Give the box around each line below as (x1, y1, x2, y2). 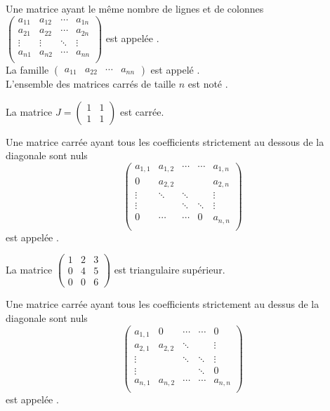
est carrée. (119, 104, 164, 119)
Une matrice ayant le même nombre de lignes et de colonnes (6, 1, 264, 15)
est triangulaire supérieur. (114, 262, 225, 276)
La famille (6, 62, 49, 77)
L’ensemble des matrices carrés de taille (6, 76, 176, 91)
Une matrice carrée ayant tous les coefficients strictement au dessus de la (6, 297, 319, 311)
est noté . (187, 76, 228, 91)
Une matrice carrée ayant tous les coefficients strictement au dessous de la (6, 134, 324, 149)
